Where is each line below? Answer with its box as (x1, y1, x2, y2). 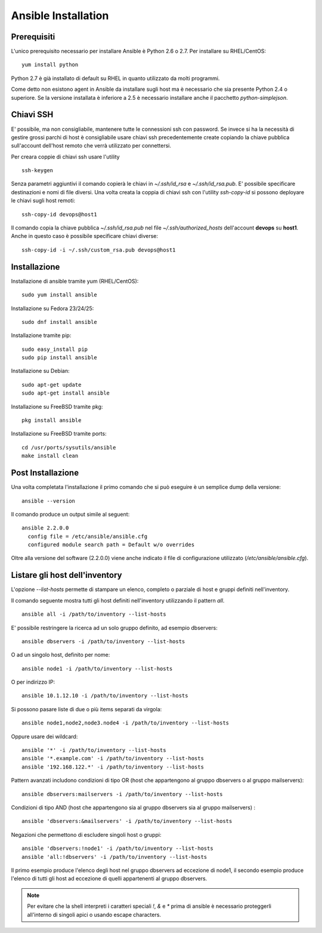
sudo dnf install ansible (21, 319, 98, 325)
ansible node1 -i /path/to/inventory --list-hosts (21, 665, 173, 672)
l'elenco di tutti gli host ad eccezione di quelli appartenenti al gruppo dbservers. (11, 875, 208, 882)
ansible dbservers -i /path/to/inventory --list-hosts (21, 638, 185, 645)
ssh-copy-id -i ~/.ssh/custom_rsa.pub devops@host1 (21, 246, 176, 253)
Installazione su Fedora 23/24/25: (11, 305, 94, 312)
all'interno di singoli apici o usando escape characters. (27, 911, 161, 918)
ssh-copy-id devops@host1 (21, 211, 98, 218)
